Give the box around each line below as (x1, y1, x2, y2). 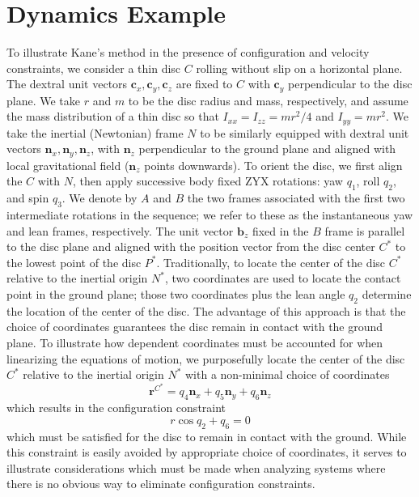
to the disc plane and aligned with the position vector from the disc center (6, 238, 375, 255)
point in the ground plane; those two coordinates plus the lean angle (6, 286, 345, 303)
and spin (6, 189, 49, 206)
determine (362, 286, 412, 303)
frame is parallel (324, 222, 405, 239)
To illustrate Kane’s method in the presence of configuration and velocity (6, 44, 370, 61)
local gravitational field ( (6, 156, 129, 173)
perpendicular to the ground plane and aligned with (138, 140, 396, 157)
